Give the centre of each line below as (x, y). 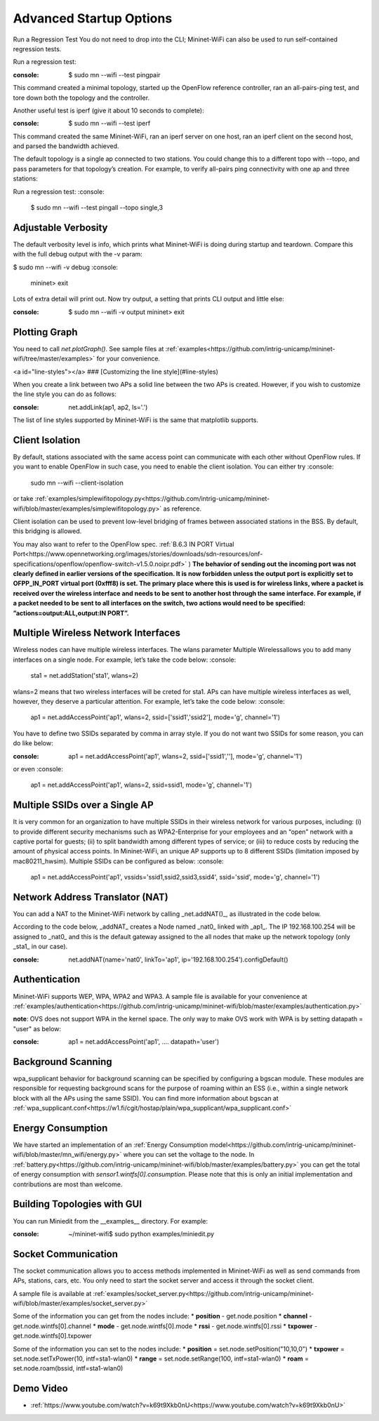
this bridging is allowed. (47, 531)
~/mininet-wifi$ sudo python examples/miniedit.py (141, 1233)
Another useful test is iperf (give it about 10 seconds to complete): (109, 110)
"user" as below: (37, 1028)
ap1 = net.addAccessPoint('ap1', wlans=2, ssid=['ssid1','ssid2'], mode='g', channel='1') (155, 717)
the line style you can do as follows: (65, 394)
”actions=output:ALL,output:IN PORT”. (71, 613)
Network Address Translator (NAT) (91, 897)
